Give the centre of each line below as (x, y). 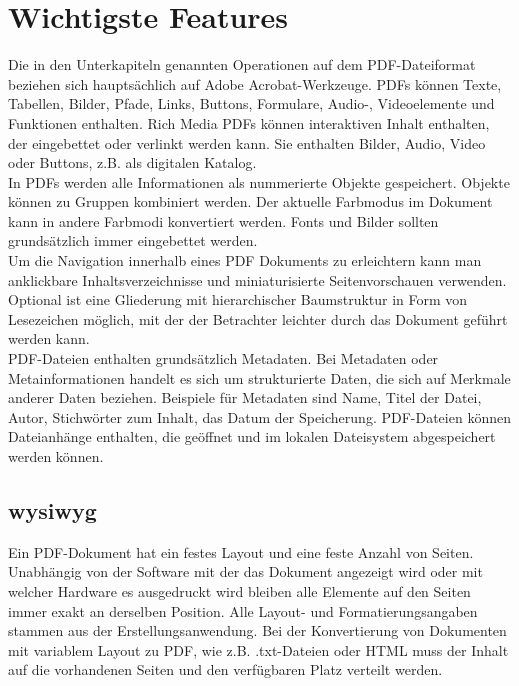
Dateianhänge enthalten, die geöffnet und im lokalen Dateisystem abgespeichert (252, 436)
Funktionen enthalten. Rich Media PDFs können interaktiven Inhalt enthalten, (249, 122)
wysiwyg (52, 509)
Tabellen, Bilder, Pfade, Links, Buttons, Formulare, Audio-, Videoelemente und (251, 103)
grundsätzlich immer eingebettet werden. (133, 240)
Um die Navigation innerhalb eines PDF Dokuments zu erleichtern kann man (245, 260)
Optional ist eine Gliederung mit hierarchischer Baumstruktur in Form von (238, 299)
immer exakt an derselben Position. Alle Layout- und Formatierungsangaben (243, 610)
